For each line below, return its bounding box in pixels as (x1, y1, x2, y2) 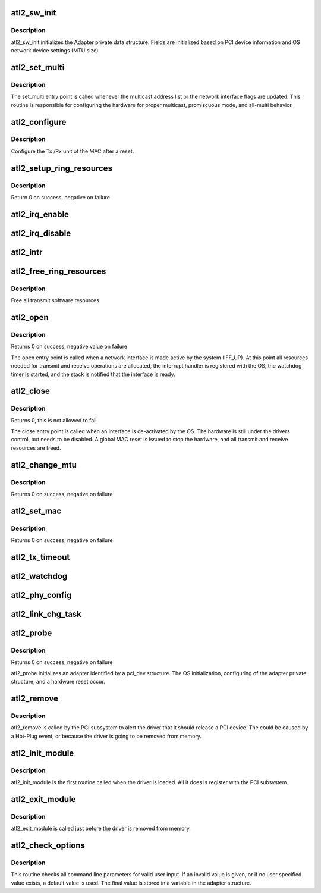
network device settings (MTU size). (11, 47, 100, 54)
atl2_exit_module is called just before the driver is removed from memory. (11, 825, 191, 832)
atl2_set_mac (11, 506, 62, 516)
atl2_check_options (11, 840, 86, 850)
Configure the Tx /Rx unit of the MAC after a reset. (11, 148, 134, 155)
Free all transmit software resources (11, 297, 99, 304)
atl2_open (11, 312, 49, 322)
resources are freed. (11, 444, 61, 452)
